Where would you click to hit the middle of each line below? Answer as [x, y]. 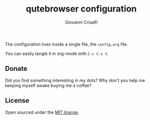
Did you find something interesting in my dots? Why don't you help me [75, 80]
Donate [16, 69]
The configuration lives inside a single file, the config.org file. [67, 44]
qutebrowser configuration [81, 9]
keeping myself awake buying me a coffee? [48, 85]
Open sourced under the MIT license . [42, 112]
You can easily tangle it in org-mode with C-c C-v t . [57, 53]
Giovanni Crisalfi [81, 22]
